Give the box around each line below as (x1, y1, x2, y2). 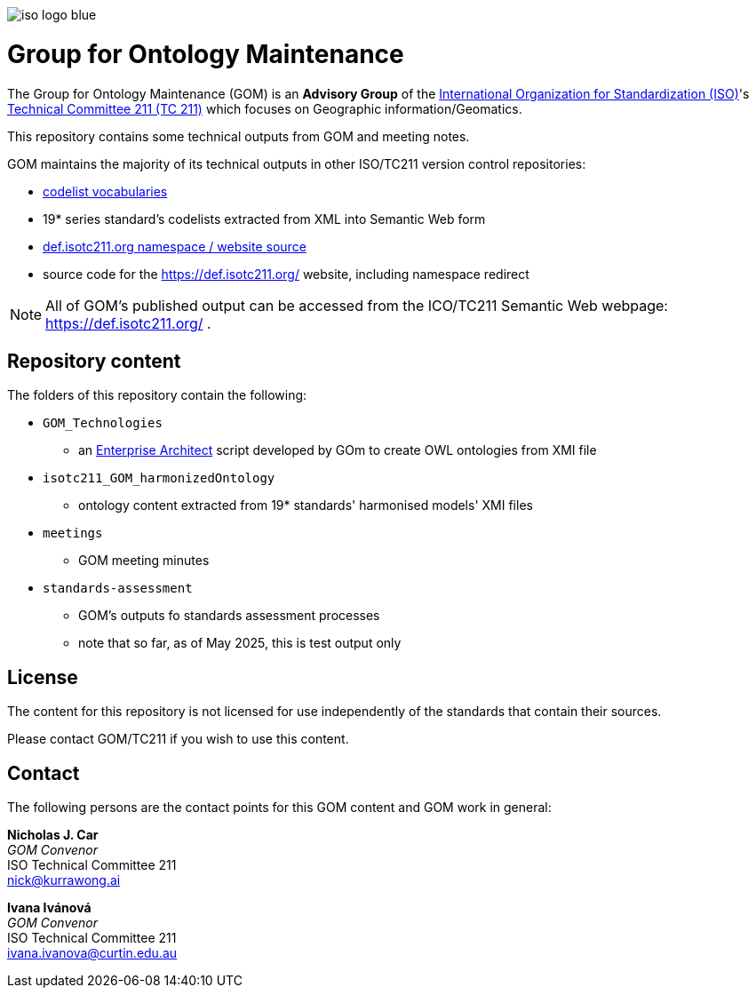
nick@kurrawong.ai (7, 872, 121, 888)
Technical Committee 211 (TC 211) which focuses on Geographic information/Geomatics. (7, 100, 522, 116)
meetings (43, 526, 103, 541)
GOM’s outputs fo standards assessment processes (78, 608, 380, 624)
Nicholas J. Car (7, 827, 99, 843)
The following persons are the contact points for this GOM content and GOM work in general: (7, 800, 552, 816)
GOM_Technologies (43, 416, 163, 431)
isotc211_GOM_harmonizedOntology (43, 471, 275, 486)
